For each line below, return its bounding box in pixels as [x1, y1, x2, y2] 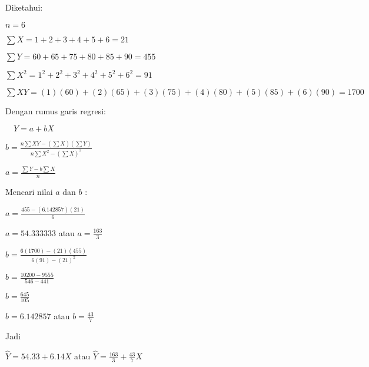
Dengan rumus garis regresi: [5, 105, 106, 117]
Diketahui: [5, 1, 43, 13]
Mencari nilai [5, 186, 53, 198]
